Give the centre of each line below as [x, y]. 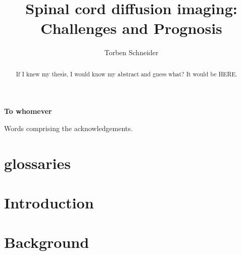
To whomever [28, 111]
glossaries [37, 163]
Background [47, 242]
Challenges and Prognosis [131, 28]
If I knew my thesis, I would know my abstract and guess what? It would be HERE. [127, 74]
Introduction [49, 203]
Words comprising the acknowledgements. [68, 128]
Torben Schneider [131, 52]
